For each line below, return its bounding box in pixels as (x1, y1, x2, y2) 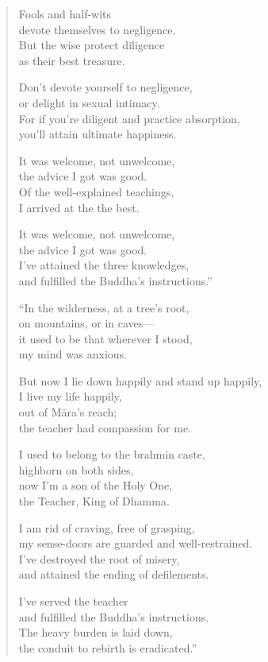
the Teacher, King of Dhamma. (18, 493, 170, 509)
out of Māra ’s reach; (18, 404, 117, 420)
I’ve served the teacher (18, 593, 128, 609)
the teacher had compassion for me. (18, 419, 192, 436)
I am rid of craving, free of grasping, (18, 519, 195, 536)
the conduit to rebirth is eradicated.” (18, 639, 197, 656)
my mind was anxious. (18, 346, 128, 362)
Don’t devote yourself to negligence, (18, 79, 193, 95)
